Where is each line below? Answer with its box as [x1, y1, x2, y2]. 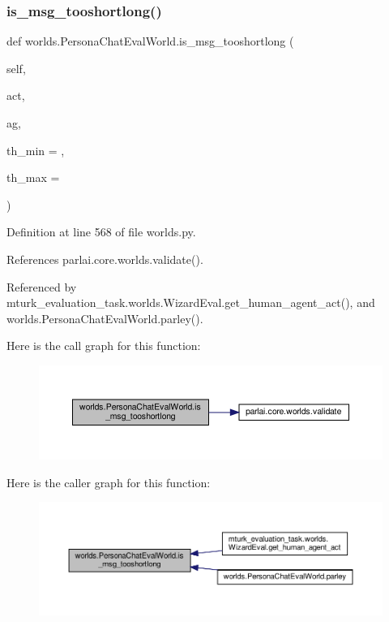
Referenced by [6, 278, 77, 295]
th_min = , [6, 141, 65, 158]
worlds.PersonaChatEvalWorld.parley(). [6, 309, 203, 326]
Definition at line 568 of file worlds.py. [6, 223, 196, 240]
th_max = [6, 169, 60, 186]
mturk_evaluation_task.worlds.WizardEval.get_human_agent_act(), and [6, 294, 375, 311]
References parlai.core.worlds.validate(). [6, 250, 203, 267]
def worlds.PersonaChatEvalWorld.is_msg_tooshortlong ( [6, 32, 294, 50]
